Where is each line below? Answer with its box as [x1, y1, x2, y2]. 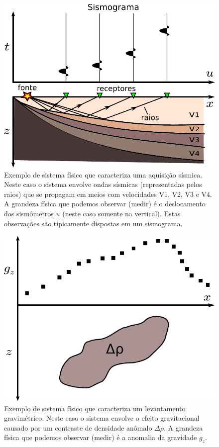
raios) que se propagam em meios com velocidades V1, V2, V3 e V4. [4, 188, 212, 199]
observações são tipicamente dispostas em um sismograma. [4, 218, 183, 228]
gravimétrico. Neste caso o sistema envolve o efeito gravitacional [4, 413, 200, 423]
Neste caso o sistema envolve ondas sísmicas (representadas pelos [4, 179, 202, 189]
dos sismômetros [4, 208, 54, 218]
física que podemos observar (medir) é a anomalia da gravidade [4, 432, 197, 443]
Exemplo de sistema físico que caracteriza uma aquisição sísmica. [4, 169, 203, 179]
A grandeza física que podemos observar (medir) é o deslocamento [4, 198, 206, 209]
